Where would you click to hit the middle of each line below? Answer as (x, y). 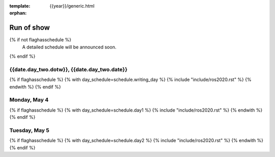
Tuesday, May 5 (29, 130)
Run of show (30, 28)
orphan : (18, 13)
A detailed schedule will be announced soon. (69, 47)
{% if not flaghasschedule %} (40, 40)
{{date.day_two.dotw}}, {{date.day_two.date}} (68, 69)
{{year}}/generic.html (72, 6)
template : (20, 6)
